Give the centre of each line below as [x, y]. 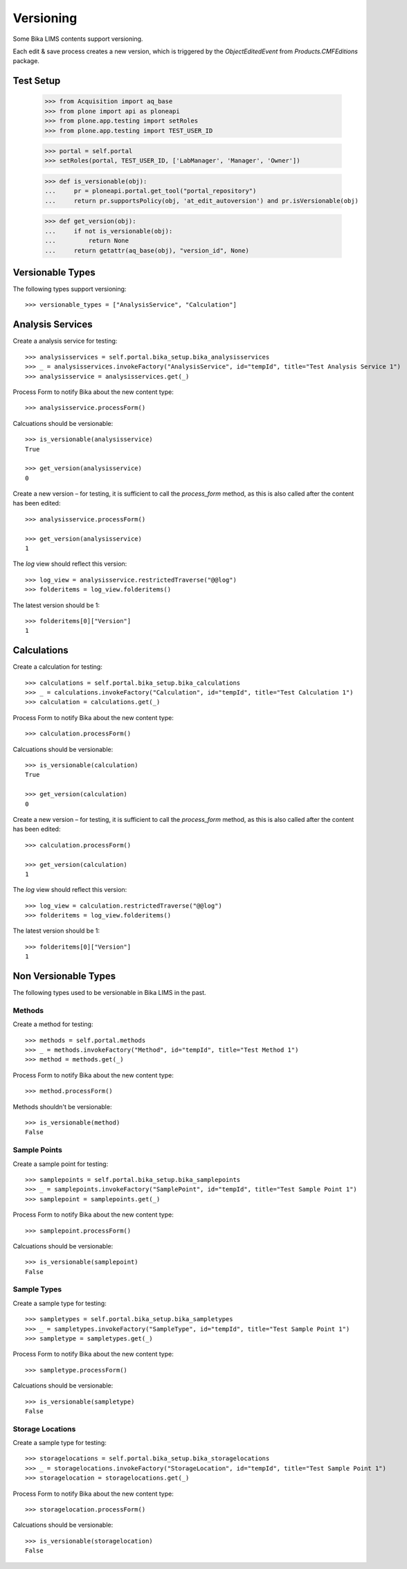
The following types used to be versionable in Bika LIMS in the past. [110, 993]
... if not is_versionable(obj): [109, 231]
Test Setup [37, 81]
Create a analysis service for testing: [65, 341]
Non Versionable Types [64, 976]
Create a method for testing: [53, 1024]
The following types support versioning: [70, 289]
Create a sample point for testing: [61, 1164]
